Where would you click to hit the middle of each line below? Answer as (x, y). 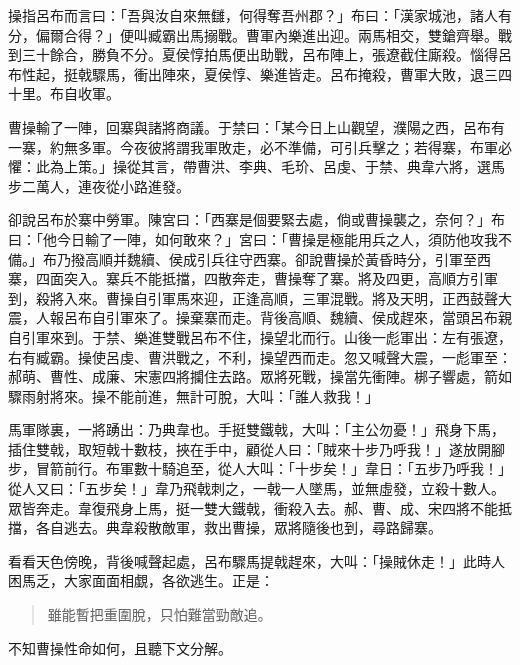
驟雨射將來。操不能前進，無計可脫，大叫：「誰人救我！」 (193, 395)
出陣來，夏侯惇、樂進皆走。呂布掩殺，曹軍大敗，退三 (322, 73)
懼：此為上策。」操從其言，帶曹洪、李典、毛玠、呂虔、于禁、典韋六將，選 (249, 166)
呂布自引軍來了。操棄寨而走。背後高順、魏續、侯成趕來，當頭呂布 (280, 317)
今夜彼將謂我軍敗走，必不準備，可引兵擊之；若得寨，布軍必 (315, 146)
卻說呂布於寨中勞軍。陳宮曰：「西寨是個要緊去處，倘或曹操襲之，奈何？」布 (256, 219)
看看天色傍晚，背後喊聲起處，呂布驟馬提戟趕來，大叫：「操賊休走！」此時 (249, 560)
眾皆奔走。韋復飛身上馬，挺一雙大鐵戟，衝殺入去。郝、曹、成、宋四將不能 (253, 507)
